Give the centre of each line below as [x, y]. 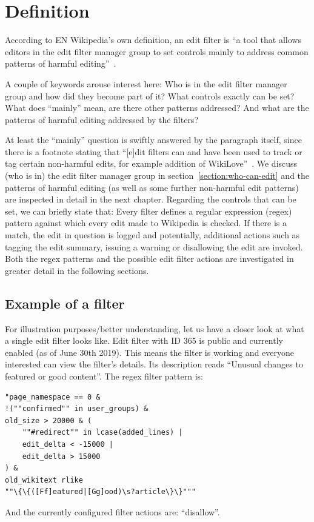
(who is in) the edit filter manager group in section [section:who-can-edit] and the [157, 176]
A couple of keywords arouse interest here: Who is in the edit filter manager [146, 83]
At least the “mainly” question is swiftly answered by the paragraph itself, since [153, 140]
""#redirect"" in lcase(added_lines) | [102, 433]
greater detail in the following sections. [77, 270]
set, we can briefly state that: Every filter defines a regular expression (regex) [149, 211]
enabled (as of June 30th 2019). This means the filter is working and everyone [149, 352]
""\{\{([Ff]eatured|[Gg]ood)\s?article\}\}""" [100, 492]
